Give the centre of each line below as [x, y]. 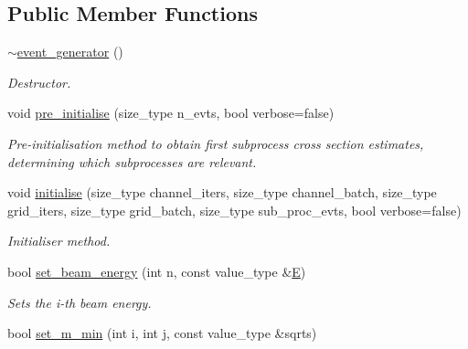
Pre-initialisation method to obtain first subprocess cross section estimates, [216, 143]
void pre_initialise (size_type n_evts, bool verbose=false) [171, 113]
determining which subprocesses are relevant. [132, 161]
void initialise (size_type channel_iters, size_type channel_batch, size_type [222, 192]
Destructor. [39, 82]
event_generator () [70, 52]
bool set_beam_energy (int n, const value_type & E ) [157, 271]
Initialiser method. [59, 241]
